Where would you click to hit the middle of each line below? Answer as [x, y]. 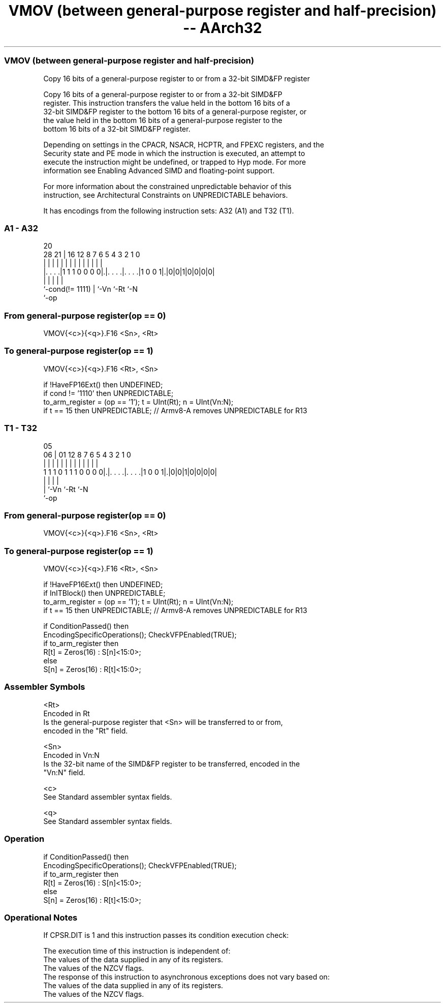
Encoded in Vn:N [71, 755]
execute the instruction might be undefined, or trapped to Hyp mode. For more [175, 162]
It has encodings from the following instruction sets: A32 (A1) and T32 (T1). [169, 210]
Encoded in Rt [67, 713]
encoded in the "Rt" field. [86, 730]
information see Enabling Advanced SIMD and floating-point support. [159, 170]
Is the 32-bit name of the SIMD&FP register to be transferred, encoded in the [172, 764]
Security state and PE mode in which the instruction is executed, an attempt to [174, 153]
